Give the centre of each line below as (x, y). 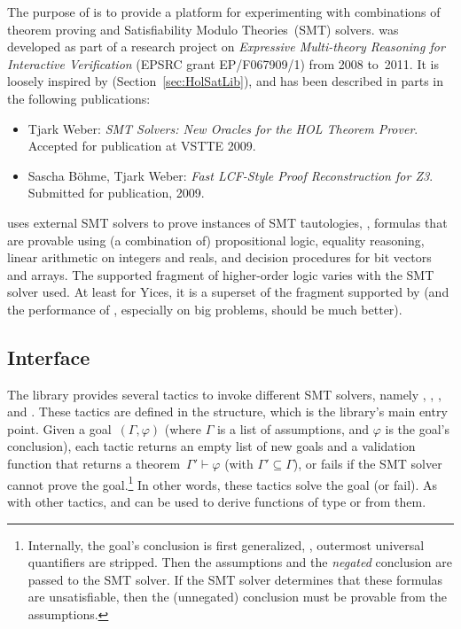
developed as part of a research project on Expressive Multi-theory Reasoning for (226, 47)
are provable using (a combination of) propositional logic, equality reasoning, (216, 240)
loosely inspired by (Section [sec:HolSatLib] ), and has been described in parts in (225, 81)
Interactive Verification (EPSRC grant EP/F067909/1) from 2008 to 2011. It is (223, 63)
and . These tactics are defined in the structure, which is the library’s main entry (227, 412)
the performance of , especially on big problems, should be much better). (205, 309)
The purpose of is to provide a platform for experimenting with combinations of (224, 12)
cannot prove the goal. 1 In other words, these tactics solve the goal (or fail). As (223, 483)
